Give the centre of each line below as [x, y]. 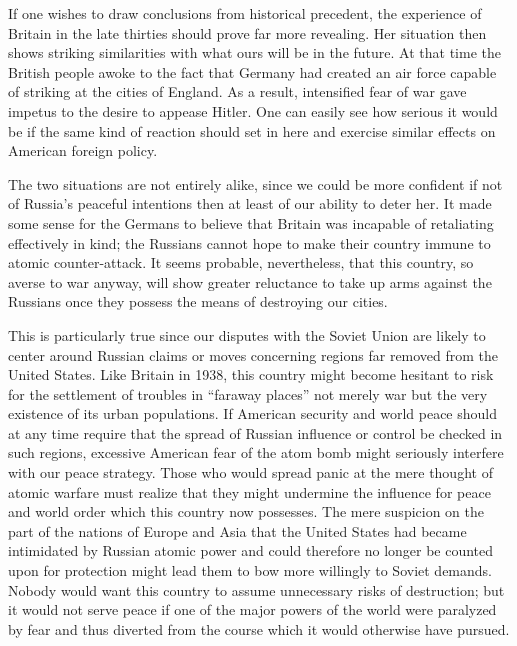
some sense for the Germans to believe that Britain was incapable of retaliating [251, 222]
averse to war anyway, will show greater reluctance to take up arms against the [250, 281]
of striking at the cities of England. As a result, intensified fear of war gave [237, 91]
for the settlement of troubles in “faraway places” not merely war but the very [248, 393]
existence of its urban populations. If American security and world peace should [253, 413]
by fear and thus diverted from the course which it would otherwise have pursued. [259, 628]
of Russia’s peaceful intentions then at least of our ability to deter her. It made [250, 203]
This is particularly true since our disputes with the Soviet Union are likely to [247, 334]
